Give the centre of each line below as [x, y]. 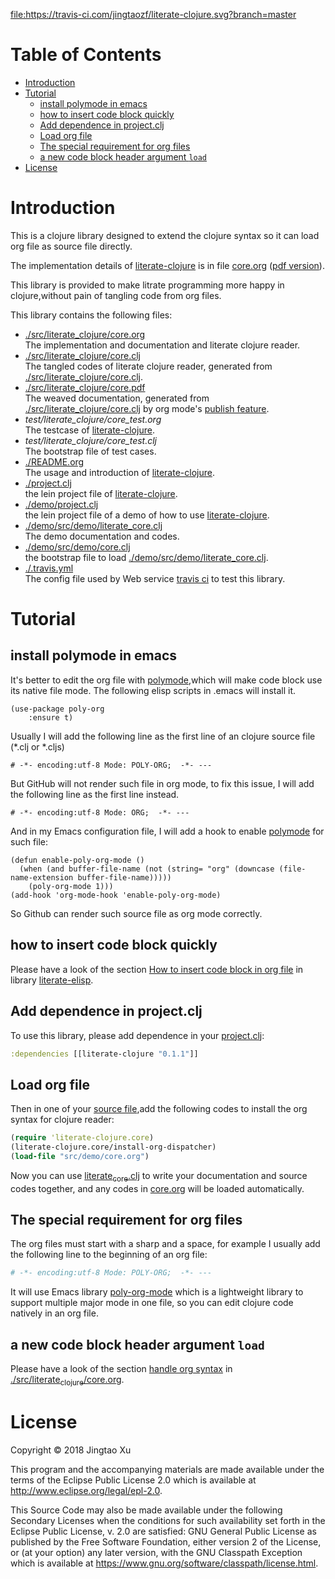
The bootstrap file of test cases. [90, 451]
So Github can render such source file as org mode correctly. [136, 913]
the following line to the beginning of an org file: [109, 1255]
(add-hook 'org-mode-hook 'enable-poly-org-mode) [116, 895]
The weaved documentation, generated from [117, 398]
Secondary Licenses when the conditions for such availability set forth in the [168, 1520]
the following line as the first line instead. [95, 794]
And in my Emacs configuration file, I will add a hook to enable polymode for [167, 831]
